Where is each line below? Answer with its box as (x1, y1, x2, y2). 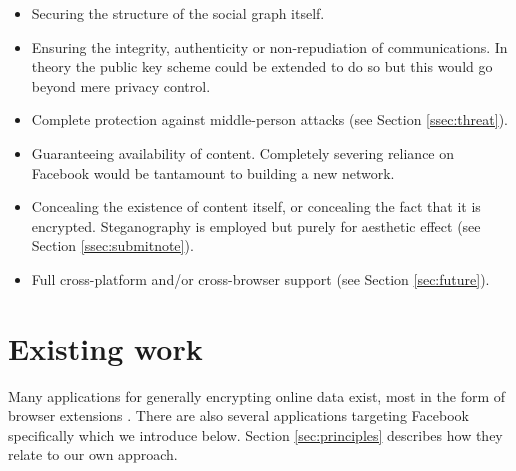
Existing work (8, 327, 203, 368)
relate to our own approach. (8, 444, 178, 465)
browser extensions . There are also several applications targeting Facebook (8, 405, 469, 426)
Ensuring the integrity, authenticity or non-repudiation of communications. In (31, 36, 508, 57)
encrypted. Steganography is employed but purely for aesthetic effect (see (31, 215, 481, 236)
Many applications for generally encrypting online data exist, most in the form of (8, 385, 506, 406)
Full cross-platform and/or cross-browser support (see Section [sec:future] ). (31, 268, 490, 289)
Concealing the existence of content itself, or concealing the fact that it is (31, 196, 481, 217)
